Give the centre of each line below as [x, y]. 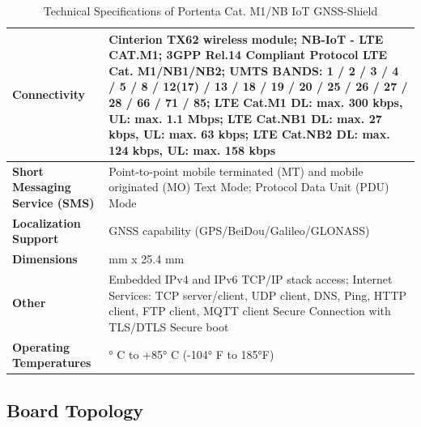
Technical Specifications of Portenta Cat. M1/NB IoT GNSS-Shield [210, 11]
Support [36, 239]
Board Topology [75, 410]
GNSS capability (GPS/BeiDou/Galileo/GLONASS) [239, 231]
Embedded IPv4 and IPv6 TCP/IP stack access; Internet [251, 278]
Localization [47, 222]
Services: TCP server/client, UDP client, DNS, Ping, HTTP [258, 295]
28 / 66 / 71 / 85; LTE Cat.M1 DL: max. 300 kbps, [256, 102]
